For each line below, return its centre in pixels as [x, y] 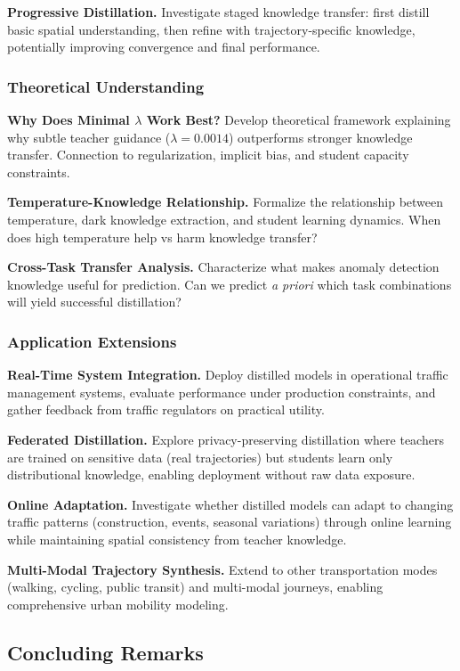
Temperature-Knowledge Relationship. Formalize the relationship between [226, 202]
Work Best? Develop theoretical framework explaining [299, 119]
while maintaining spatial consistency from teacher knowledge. [177, 539]
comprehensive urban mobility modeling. [118, 604]
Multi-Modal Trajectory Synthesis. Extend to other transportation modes [222, 569]
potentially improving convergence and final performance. [164, 47]
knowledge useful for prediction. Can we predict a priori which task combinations [230, 284]
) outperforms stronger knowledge [321, 137]
